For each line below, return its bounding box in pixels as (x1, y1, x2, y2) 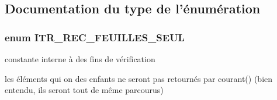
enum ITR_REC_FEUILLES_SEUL (5, 30, 185, 44)
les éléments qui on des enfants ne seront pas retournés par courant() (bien (5, 72, 273, 84)
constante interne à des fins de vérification (5, 53, 155, 65)
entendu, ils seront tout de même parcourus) (5, 84, 164, 96)
